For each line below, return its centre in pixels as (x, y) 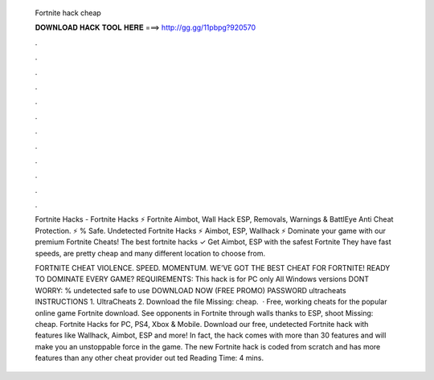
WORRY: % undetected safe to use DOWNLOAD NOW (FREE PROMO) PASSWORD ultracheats (190, 290)
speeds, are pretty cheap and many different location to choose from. (150, 253)
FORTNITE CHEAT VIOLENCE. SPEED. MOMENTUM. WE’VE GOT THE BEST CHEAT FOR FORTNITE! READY (213, 268)
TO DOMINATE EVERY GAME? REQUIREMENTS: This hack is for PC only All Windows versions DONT (202, 279)
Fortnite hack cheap (68, 13)
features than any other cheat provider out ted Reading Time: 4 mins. (149, 358)
